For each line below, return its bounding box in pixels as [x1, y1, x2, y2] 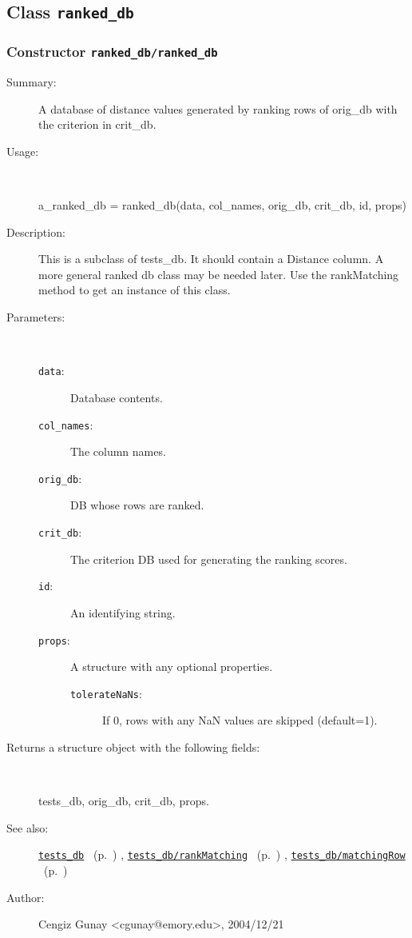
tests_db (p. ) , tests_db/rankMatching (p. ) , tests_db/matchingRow [38, 846, 406, 863]
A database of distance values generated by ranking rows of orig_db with [38, 100, 398, 117]
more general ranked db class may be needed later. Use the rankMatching [38, 265, 399, 282]
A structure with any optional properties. [70, 658, 273, 675]
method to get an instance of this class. [38, 281, 231, 298]
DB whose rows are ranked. [70, 497, 204, 513]
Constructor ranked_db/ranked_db [6, 42, 218, 62]
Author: [6, 888, 45, 905]
